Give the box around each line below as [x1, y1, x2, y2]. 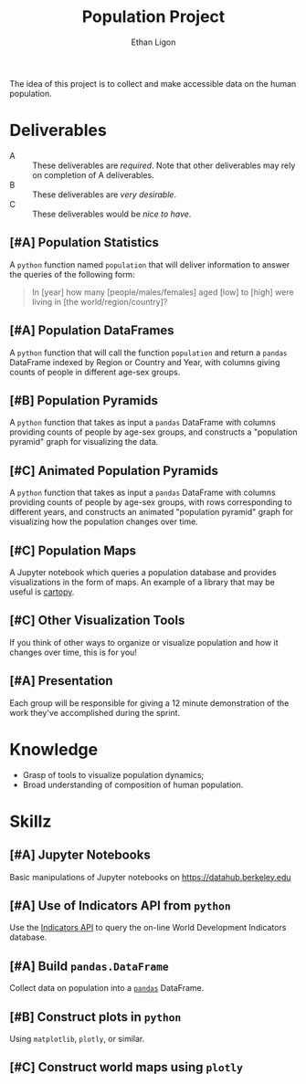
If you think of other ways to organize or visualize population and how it [9, 637, 279, 647]
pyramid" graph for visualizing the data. [9, 437, 159, 447]
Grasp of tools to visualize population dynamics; [22, 769, 205, 780]
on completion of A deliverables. [32, 169, 155, 180]
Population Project [81, 6, 226, 27]
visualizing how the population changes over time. [9, 516, 198, 527]
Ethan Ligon [131, 37, 176, 47]
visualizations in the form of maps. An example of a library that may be [9, 576, 276, 587]
